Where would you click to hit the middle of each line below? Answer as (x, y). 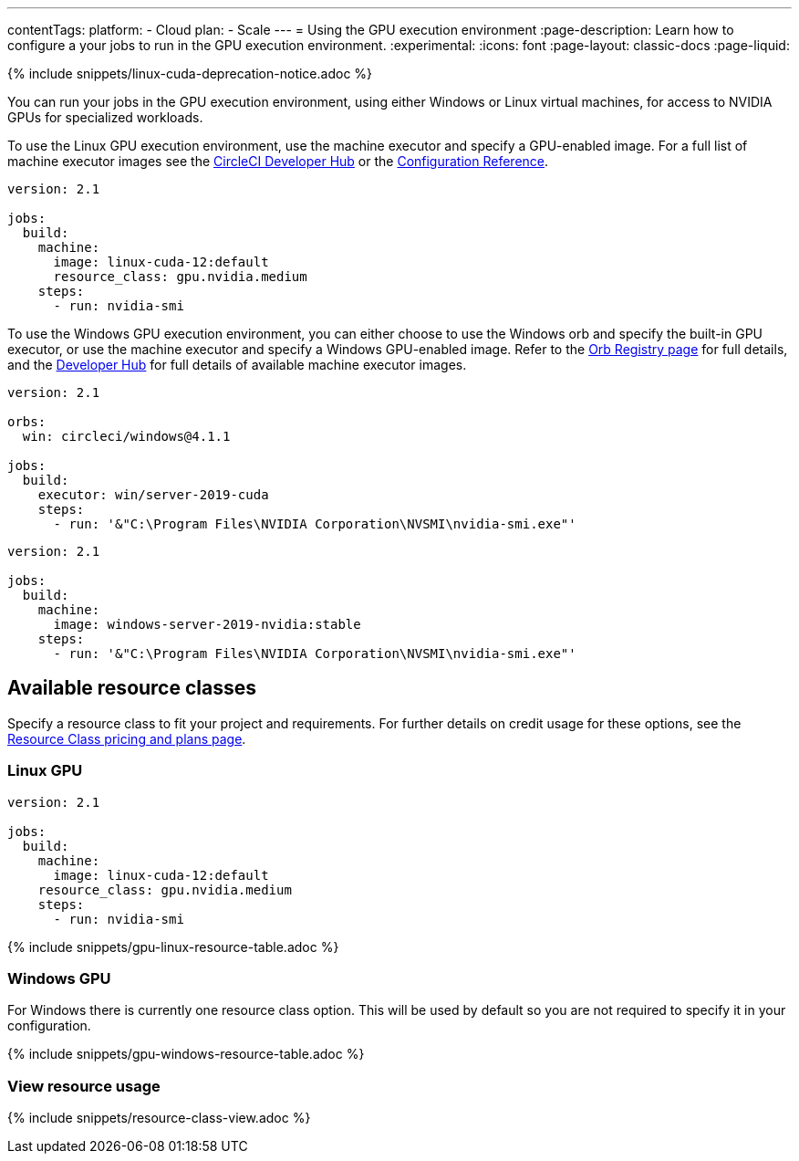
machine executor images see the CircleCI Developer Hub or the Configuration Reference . (278, 161)
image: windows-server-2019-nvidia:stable (207, 624)
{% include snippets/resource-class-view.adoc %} (159, 1118)
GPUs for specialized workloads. (105, 117)
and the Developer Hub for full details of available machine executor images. (237, 365)
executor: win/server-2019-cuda (153, 495)
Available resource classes (132, 688)
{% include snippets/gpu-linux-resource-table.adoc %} (173, 947)
